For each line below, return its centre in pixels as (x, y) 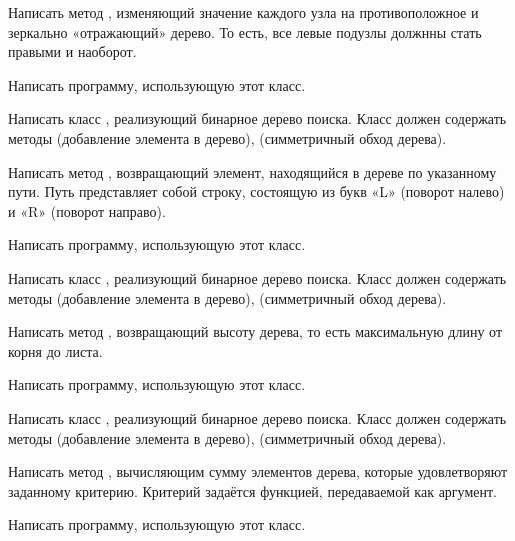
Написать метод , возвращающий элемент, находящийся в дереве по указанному (252, 171)
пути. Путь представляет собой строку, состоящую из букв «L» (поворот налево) (256, 191)
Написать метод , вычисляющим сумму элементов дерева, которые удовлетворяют (258, 471)
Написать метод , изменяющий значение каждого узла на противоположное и (243, 12)
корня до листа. (55, 350)
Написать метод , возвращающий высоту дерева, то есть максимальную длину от (255, 331)
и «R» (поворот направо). (87, 210)
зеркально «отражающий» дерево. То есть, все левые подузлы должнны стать (245, 31)
